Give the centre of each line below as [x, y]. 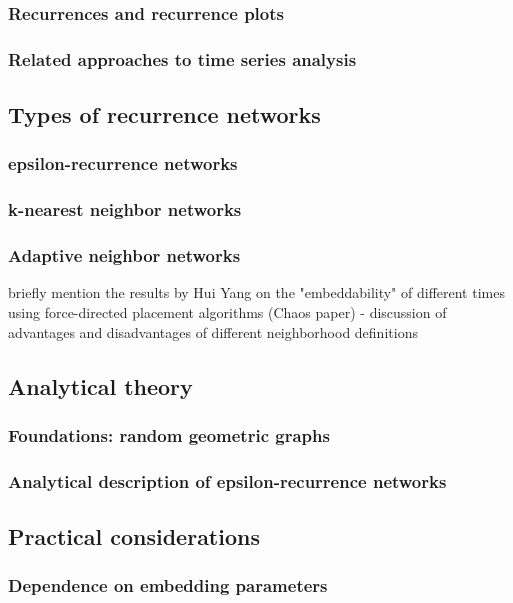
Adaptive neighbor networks [124, 255]
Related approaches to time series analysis [182, 58]
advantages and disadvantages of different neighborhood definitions [213, 331]
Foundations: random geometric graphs [169, 434]
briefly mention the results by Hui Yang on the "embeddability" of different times [256, 292]
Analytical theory [100, 385]
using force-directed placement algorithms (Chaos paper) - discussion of [227, 311]
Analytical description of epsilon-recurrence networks [227, 480]
